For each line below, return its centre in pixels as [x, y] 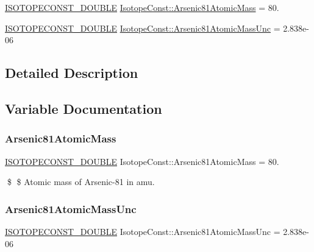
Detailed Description [72, 73]
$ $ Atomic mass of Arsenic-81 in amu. [81, 182]
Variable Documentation [84, 108]
